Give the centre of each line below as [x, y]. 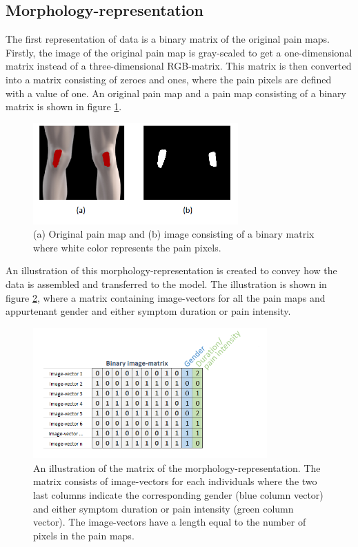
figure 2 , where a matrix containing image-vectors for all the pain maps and [166, 297]
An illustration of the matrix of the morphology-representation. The [177, 467]
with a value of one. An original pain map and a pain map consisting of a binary [176, 93]
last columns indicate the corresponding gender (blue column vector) [178, 495]
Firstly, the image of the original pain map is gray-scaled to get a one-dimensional [179, 52]
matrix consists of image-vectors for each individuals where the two [175, 481]
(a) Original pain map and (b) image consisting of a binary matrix [174, 234]
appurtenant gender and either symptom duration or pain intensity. [148, 311]
